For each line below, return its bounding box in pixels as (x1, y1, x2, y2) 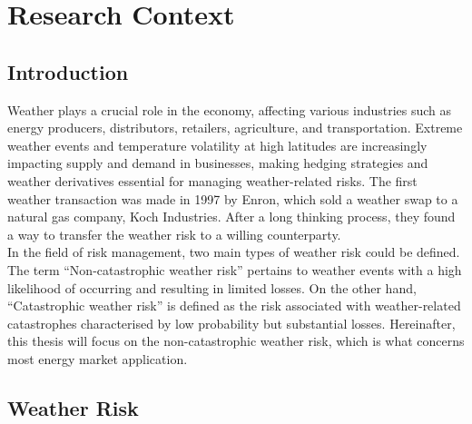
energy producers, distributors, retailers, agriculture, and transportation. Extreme (7, 118, 463, 137)
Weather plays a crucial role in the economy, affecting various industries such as (7, 100, 452, 119)
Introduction (7, 57, 129, 85)
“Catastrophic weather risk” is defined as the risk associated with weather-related (7, 296, 461, 315)
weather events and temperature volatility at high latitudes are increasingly (7, 135, 428, 154)
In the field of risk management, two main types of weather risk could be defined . (7, 242, 460, 261)
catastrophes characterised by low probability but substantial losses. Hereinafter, (7, 313, 456, 332)
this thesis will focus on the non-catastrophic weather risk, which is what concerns (7, 331, 465, 350)
